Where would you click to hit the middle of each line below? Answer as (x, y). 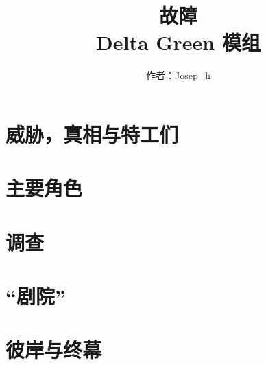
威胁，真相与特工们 (92, 134)
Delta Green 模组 (178, 42)
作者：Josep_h (178, 75)
